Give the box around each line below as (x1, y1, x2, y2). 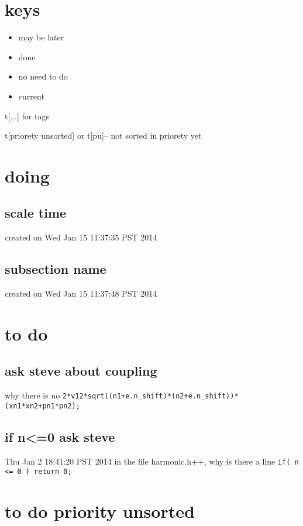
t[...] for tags (5, 109, 49, 122)
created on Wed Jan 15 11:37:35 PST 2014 (5, 231, 157, 243)
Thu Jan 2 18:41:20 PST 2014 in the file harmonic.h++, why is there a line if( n (5, 455, 299, 467)
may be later (18, 31, 64, 43)
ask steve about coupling (5, 362, 157, 380)
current (18, 90, 44, 102)
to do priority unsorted (5, 499, 195, 523)
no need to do (18, 70, 68, 82)
